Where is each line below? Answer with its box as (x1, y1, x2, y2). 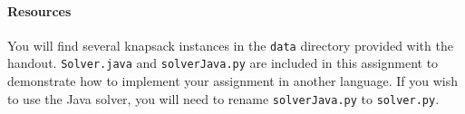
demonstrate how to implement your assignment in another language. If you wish (7, 71, 459, 90)
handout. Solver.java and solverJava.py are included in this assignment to (7, 53, 439, 72)
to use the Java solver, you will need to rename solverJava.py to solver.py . (7, 89, 440, 108)
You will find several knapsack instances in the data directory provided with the (7, 35, 453, 54)
